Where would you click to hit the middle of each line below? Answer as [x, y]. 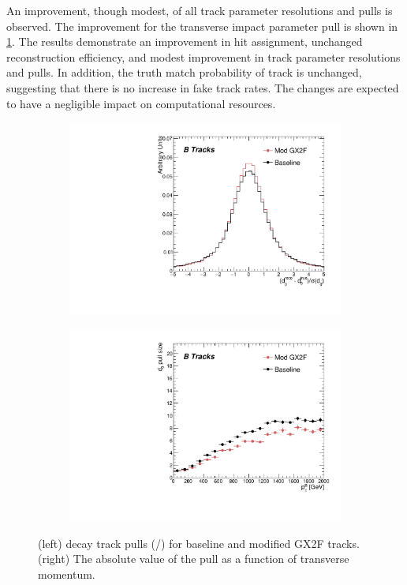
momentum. [67, 574]
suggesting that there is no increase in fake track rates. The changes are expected [203, 87]
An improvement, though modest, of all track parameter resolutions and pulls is [200, 10]
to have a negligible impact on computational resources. [141, 103]
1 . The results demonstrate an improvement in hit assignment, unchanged [185, 41]
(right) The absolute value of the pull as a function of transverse [194, 559]
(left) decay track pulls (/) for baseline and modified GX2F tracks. [199, 543]
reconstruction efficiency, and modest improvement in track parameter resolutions [203, 56]
